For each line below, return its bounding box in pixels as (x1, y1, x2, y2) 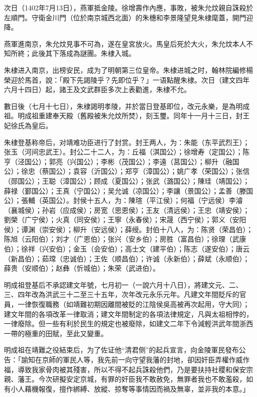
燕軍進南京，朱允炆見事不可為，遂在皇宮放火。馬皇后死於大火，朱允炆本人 (4, 38, 246, 49)
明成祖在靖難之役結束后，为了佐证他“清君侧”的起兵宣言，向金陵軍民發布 (4, 345, 239, 355)
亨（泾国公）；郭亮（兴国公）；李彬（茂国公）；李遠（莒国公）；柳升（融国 (4, 156, 239, 166)
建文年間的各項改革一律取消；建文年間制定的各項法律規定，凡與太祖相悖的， (4, 308, 253, 319)
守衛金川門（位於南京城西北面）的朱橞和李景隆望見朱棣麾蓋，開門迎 (31, 12, 253, 22)
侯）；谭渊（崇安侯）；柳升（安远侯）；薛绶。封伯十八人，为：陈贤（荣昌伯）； (4, 224, 253, 234)
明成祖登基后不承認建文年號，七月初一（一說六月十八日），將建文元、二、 (4, 279, 243, 290)
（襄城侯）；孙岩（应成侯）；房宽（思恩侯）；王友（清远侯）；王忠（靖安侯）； (4, 204, 250, 215)
